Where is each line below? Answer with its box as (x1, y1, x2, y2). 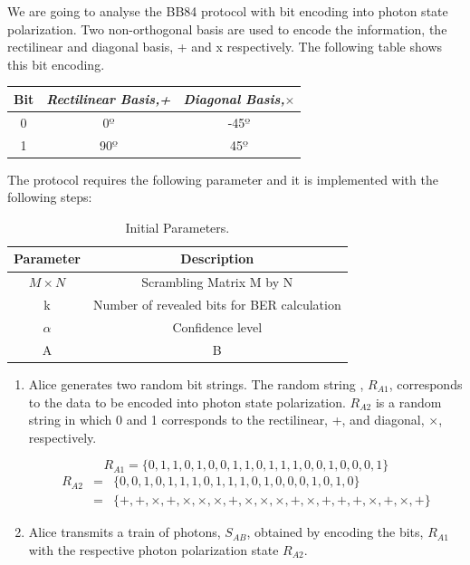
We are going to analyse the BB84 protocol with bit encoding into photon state (7, 2, 448, 20)
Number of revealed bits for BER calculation (92, 295, 341, 314)
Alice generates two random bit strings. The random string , (28, 374, 364, 393)
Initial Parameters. (125, 217, 230, 236)
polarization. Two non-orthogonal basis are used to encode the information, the (7, 19, 447, 38)
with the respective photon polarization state (28, 540, 279, 559)
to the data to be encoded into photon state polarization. (28, 392, 346, 411)
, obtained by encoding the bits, (246, 522, 424, 541)
